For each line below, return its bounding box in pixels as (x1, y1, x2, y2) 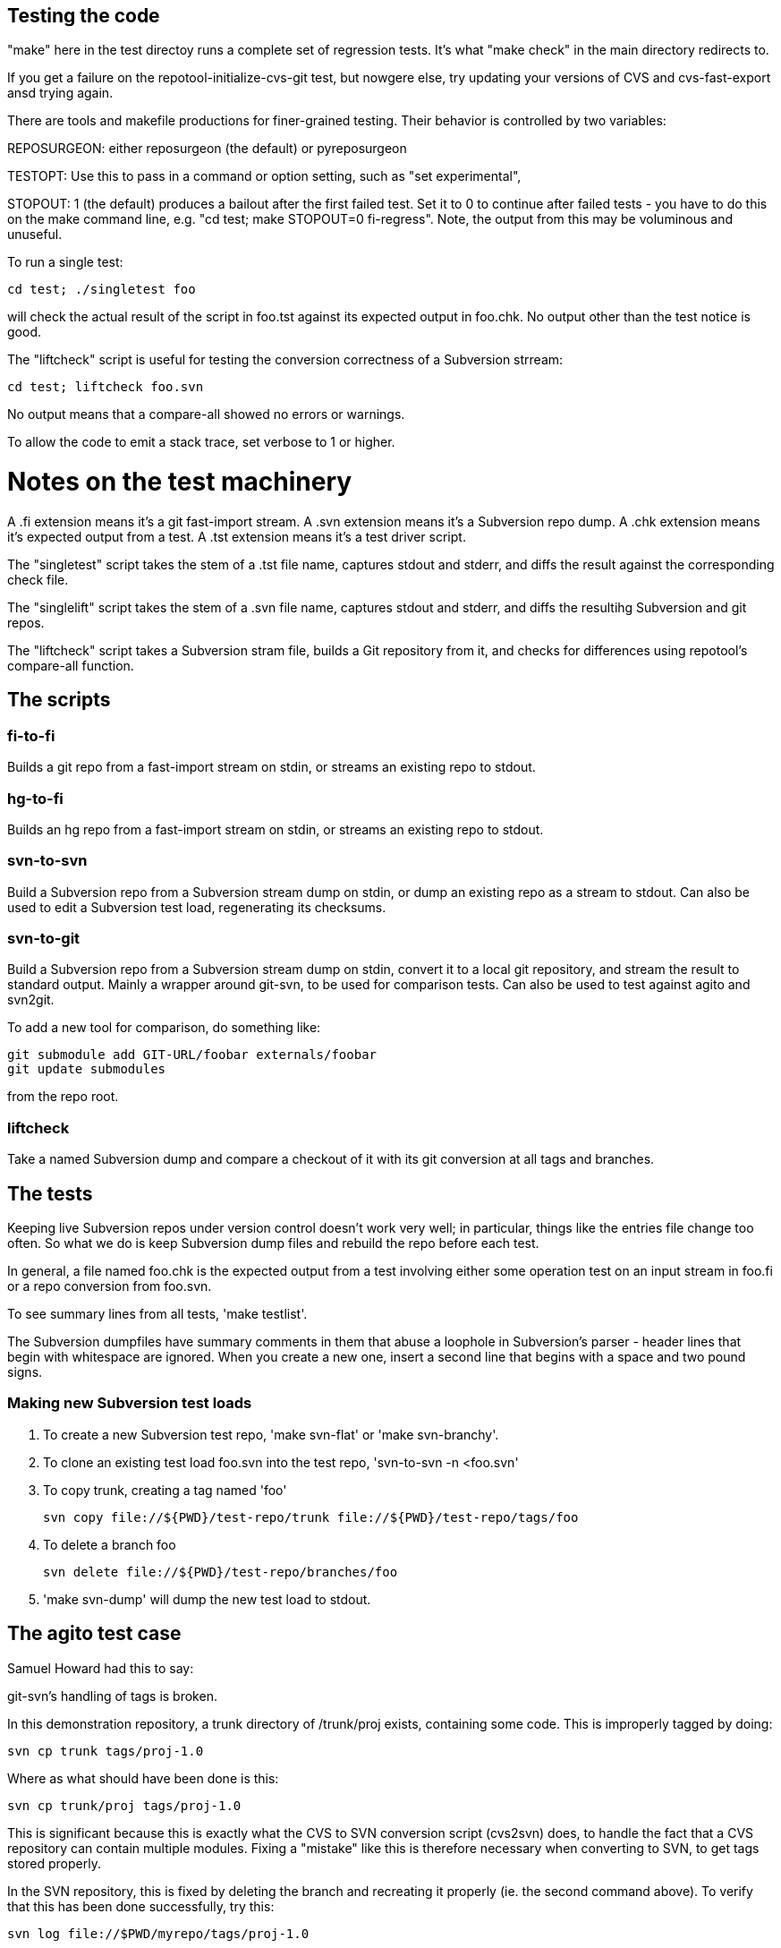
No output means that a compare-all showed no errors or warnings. (7, 406, 405, 423)
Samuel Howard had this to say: (7, 1660, 194, 1676)
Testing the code (7, 4, 160, 27)
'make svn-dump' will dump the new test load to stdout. (43, 1591, 371, 1607)
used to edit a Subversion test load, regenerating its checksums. (7, 899, 386, 915)
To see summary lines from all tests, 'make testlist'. (7, 1305, 308, 1321)
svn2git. (7, 992, 55, 1008)
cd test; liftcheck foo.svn (7, 380, 204, 395)
